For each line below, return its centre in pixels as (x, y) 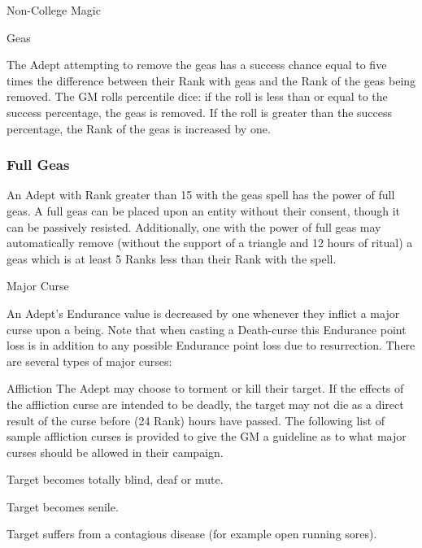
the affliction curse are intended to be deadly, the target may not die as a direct (205, 404)
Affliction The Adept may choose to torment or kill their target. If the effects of (205, 388)
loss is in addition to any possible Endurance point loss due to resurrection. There (211, 345)
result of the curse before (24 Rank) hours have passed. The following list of (196, 420)
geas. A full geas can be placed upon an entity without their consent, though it (204, 210)
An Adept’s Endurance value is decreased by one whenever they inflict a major (203, 313)
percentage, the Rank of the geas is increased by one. (139, 128)
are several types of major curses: (89, 361)
